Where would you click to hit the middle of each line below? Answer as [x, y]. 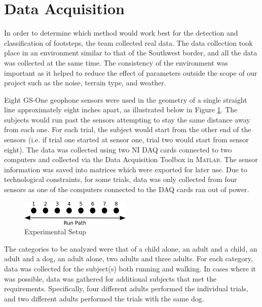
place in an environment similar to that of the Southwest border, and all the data [131, 53]
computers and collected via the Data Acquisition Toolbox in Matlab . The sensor [131, 159]
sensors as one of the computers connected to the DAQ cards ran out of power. [127, 189]
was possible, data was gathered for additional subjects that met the [110, 278]
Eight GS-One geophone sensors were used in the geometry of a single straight [126, 99]
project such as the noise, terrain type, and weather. [85, 83]
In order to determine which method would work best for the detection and [121, 33]
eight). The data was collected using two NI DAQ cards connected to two [118, 149]
